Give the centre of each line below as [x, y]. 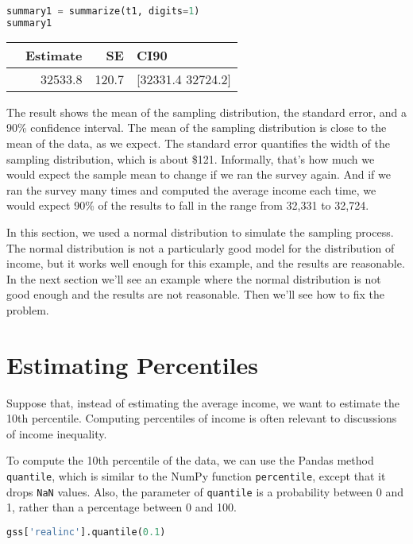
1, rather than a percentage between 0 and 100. [122, 507]
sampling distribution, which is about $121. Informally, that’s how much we [191, 158]
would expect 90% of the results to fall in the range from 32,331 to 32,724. [188, 205]
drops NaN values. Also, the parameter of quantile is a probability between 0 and [205, 491]
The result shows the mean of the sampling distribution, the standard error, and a [206, 112]
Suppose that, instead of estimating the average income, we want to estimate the [203, 402]
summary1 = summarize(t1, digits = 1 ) [103, 11]
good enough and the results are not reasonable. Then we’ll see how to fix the [196, 294]
